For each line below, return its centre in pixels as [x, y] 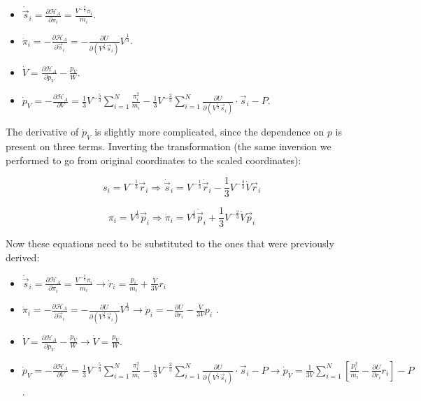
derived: [23, 257]
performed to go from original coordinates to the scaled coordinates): [154, 160]
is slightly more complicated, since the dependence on [209, 132]
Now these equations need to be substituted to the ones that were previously [170, 243]
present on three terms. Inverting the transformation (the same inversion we [169, 146]
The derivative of [42, 132]
